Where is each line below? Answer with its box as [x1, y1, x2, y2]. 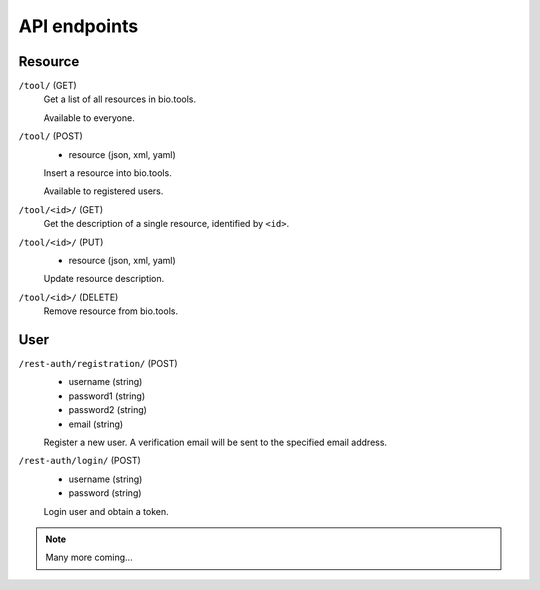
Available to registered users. [43, 185, 164, 197]
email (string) [68, 418, 124, 430]
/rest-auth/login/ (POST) [18, 455, 142, 467]
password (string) [68, 487, 142, 499]
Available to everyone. [43, 111, 135, 124]
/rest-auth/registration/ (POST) [18, 358, 179, 370]
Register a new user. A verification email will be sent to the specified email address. [43, 436, 388, 448]
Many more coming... [45, 551, 134, 564]
